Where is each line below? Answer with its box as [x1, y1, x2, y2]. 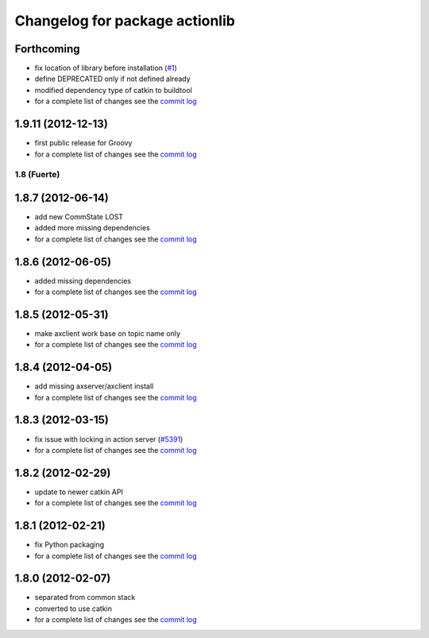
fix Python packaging [34, 540, 105, 550]
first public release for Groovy [34, 138, 133, 148]
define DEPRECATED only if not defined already [34, 74, 191, 83]
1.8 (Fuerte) [14, 169, 60, 180]
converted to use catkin [34, 604, 113, 613]
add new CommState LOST [34, 212, 123, 222]
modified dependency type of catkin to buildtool [34, 85, 192, 95]
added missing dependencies [34, 276, 131, 285]
